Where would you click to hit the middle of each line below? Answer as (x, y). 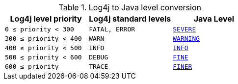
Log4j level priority (46, 19)
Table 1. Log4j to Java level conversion (130, 7)
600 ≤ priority (32, 67)
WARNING (186, 39)
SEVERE (185, 29)
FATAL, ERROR (112, 29)
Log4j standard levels (130, 19)
